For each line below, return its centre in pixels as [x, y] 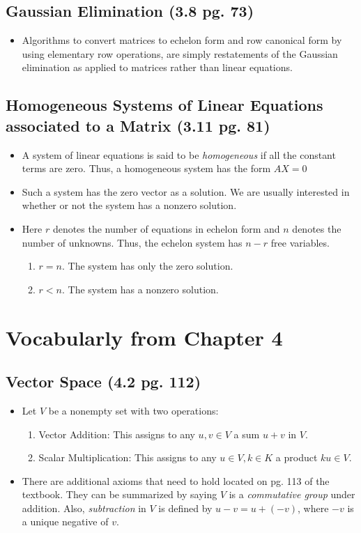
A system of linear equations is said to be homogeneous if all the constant [179, 154]
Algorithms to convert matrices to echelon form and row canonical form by [182, 40]
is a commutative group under [292, 494]
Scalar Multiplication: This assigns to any [128, 457]
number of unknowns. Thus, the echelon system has [132, 242]
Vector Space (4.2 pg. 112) [103, 381]
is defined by [185, 508]
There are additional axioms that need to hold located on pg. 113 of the [176, 480]
